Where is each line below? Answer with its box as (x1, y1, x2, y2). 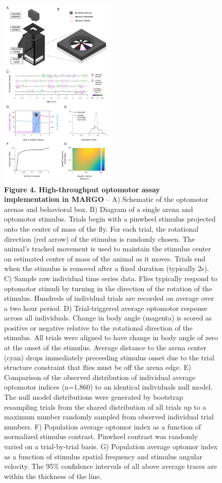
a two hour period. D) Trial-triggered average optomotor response (4, 302, 207, 313)
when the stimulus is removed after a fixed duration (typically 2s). (4, 263, 209, 274)
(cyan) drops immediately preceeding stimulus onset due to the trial (4, 352, 214, 362)
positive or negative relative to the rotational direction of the (4, 322, 193, 333)
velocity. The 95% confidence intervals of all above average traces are (4, 461, 217, 471)
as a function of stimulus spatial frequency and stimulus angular (4, 451, 202, 461)
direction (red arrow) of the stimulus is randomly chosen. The (4, 233, 195, 244)
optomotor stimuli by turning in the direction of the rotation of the (4, 283, 212, 293)
